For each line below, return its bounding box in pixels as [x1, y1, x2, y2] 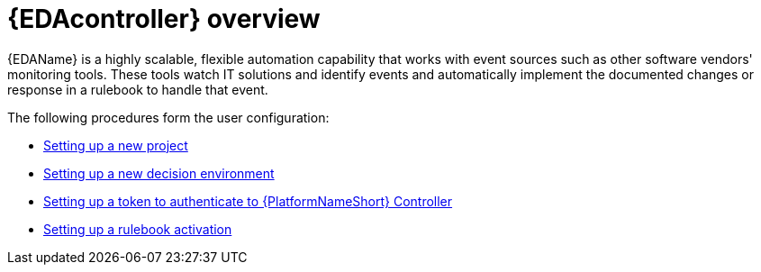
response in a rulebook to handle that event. [7, 81, 268, 97]
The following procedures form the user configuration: [7, 109, 330, 125]
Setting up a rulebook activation [43, 221, 232, 237]
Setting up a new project [43, 137, 188, 153]
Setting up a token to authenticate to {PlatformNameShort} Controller [43, 193, 453, 209]
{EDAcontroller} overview [7, 4, 321, 34]
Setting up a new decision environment [43, 165, 275, 181]
